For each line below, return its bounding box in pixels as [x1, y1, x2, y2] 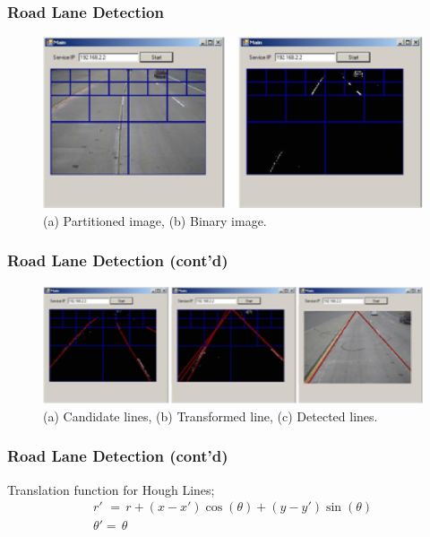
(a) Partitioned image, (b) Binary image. [43, 211, 267, 230]
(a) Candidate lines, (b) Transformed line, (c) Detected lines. [43, 406, 378, 425]
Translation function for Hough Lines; [7, 480, 215, 498]
